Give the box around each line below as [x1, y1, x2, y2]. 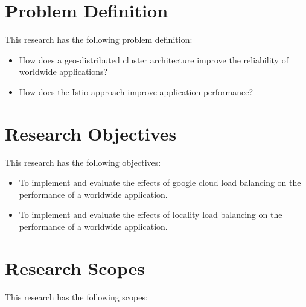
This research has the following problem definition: [5, 33, 193, 46]
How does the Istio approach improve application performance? [19, 85, 253, 98]
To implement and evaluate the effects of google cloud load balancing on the [19, 176, 301, 189]
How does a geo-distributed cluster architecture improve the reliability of [19, 53, 288, 66]
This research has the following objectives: [5, 156, 161, 168]
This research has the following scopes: [5, 290, 148, 303]
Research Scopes [5, 255, 145, 280]
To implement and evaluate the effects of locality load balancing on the [19, 208, 282, 221]
